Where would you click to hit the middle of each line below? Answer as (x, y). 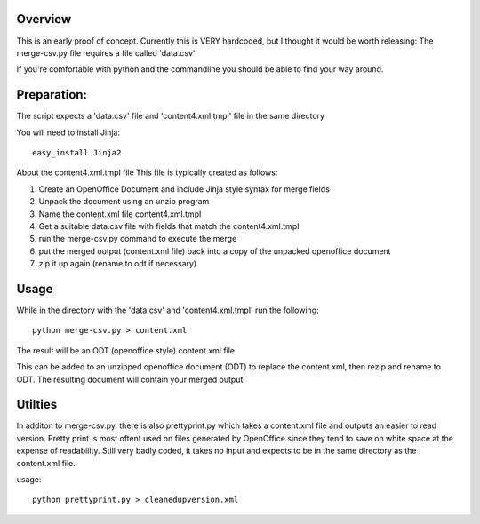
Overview (44, 19)
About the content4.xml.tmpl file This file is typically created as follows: (147, 172)
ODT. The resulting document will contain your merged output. (131, 379)
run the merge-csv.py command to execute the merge (138, 239)
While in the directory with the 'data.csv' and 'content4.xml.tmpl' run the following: (168, 310)
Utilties (37, 405)
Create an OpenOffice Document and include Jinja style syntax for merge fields (184, 189)
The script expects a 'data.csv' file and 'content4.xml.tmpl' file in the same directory (170, 116)
